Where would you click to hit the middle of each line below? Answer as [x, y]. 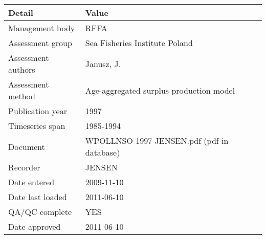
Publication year [38, 111]
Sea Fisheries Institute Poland [139, 43]
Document [27, 146]
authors [22, 69]
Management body [42, 28]
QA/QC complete [40, 212]
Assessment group [40, 43]
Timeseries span [37, 126]
